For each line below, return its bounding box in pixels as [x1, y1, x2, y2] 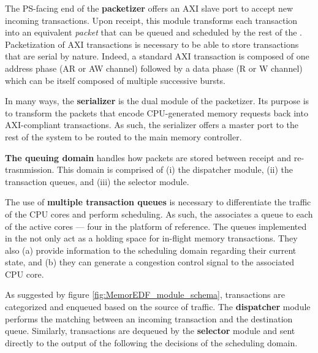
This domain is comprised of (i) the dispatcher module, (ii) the [57, 163, 293, 176]
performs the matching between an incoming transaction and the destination [5, 312, 293, 325]
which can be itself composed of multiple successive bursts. [5, 74, 225, 86]
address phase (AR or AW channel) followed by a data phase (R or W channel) [5, 61, 303, 74]
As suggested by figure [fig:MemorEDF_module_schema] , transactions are [5, 288, 285, 301]
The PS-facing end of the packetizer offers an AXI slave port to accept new [5, 2, 293, 14]
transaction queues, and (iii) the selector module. [5, 175, 189, 188]
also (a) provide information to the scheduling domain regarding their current [5, 243, 297, 256]
